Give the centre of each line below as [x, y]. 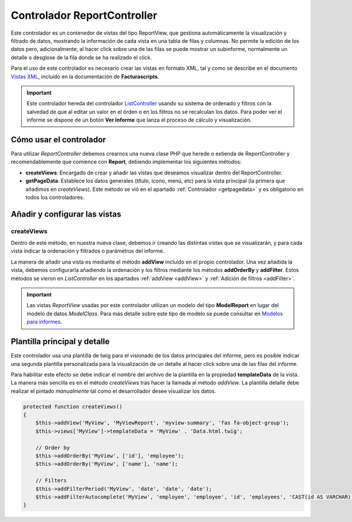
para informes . [44, 322]
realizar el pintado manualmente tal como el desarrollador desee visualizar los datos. [114, 391]
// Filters [51, 481]
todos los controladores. [55, 197]
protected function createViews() [73, 406]
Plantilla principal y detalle [60, 341]
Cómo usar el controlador [58, 139]
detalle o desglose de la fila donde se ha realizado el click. [82, 57]
